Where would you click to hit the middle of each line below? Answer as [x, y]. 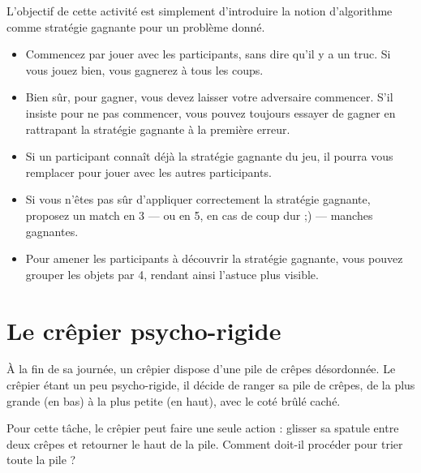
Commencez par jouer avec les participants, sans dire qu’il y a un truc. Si [208, 54]
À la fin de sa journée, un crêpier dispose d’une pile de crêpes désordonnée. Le [201, 369]
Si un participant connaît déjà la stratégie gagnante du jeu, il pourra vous [209, 156]
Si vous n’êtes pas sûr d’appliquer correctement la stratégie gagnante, [198, 199]
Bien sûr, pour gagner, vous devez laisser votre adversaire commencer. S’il [209, 97]
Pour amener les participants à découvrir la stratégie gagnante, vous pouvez [214, 258]
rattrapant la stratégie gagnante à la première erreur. [158, 129]
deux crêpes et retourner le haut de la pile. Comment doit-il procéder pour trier [205, 443]
